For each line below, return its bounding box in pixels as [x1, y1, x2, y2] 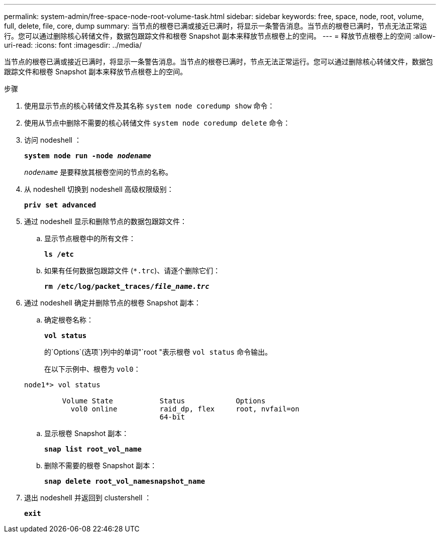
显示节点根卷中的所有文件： [44, 234, 136, 243]
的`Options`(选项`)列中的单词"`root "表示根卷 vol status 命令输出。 [44, 348, 272, 356]
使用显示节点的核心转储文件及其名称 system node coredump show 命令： [24, 101, 275, 110]
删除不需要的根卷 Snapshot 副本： [44, 461, 157, 470]
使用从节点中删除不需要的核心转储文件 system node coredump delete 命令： [24, 119, 290, 127]
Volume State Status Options [62, 397, 266, 405]
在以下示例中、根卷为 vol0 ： [44, 365, 141, 373]
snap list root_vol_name [44, 445, 142, 453]
